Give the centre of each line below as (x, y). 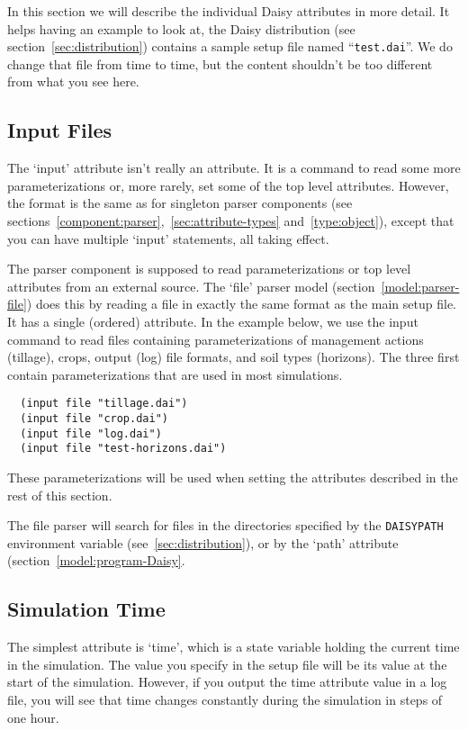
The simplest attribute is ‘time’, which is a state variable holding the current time (234, 647)
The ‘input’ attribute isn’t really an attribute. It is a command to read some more (234, 168)
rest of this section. (60, 495)
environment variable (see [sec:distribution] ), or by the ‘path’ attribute (203, 542)
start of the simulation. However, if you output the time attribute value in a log (227, 682)
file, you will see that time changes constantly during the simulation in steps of (225, 699)
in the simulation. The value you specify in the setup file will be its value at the (227, 664)
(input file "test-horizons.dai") (123, 449)
